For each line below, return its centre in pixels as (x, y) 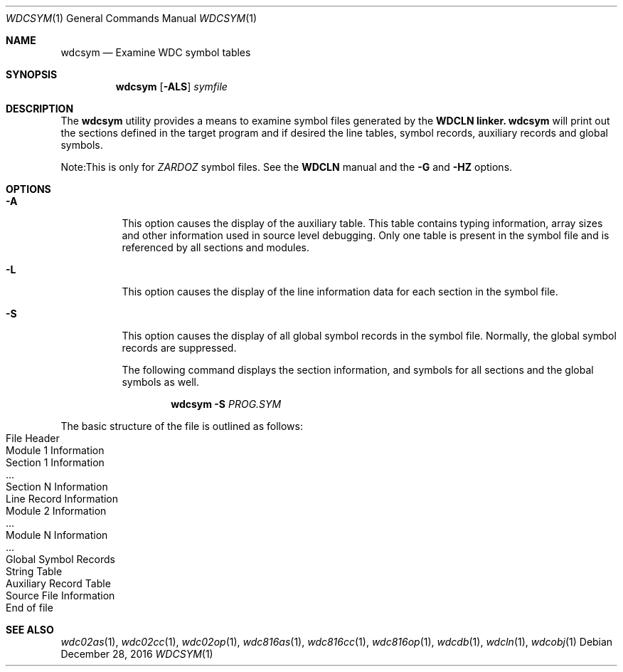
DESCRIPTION (40, 109)
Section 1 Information (55, 462)
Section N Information (57, 487)
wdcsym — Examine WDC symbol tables (156, 52)
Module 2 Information (56, 511)
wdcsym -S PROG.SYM (226, 404)
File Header (33, 438)
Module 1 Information (55, 450)
